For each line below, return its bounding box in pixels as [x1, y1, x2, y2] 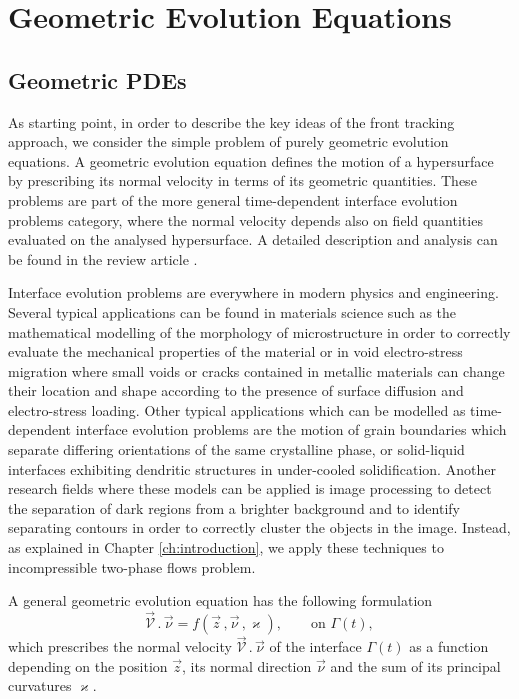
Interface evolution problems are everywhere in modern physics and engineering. [8, 282, 499, 303]
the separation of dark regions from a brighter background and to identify [8, 497, 460, 518]
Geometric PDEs [8, 64, 187, 95]
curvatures [8, 675, 72, 696]
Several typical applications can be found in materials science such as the [8, 301, 457, 322]
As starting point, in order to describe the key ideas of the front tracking [8, 111, 455, 132]
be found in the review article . [8, 248, 198, 269]
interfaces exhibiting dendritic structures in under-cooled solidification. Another [8, 458, 496, 479]
